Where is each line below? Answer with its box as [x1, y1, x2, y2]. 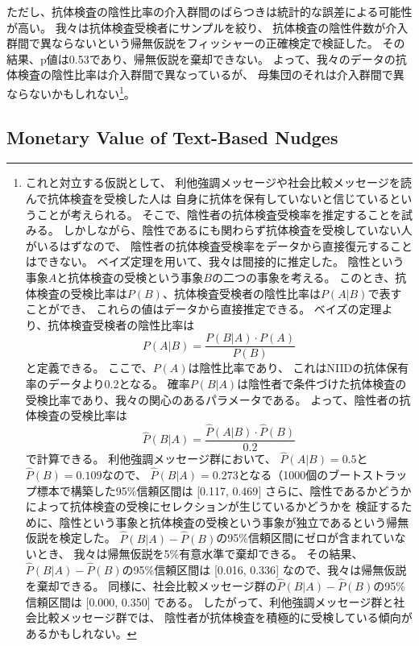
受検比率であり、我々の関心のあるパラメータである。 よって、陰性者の [25, 391, 400, 408]
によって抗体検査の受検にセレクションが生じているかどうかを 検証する [25, 498, 401, 515]
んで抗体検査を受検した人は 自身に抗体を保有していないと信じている [25, 190, 390, 207]
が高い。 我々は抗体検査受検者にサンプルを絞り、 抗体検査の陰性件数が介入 [6, 19, 409, 35]
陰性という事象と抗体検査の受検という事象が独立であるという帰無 [59, 513, 409, 530]
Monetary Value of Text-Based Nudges [6, 124, 338, 149]
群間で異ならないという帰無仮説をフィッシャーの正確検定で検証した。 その [6, 35, 405, 52]
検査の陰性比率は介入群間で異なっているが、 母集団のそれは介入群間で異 [17, 66, 404, 83]
